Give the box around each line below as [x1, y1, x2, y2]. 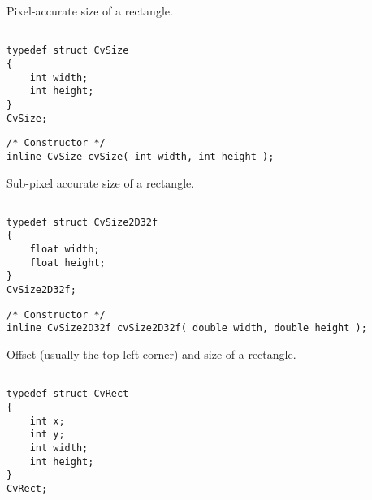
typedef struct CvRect [6, 388, 129, 400]
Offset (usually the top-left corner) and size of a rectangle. [6, 346, 296, 362]
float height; [29, 256, 106, 269]
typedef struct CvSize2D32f [6, 216, 158, 228]
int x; [29, 415, 65, 427]
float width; [29, 244, 100, 256]
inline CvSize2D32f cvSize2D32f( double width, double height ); [6, 322, 367, 334]
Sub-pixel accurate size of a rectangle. [6, 174, 195, 191]
